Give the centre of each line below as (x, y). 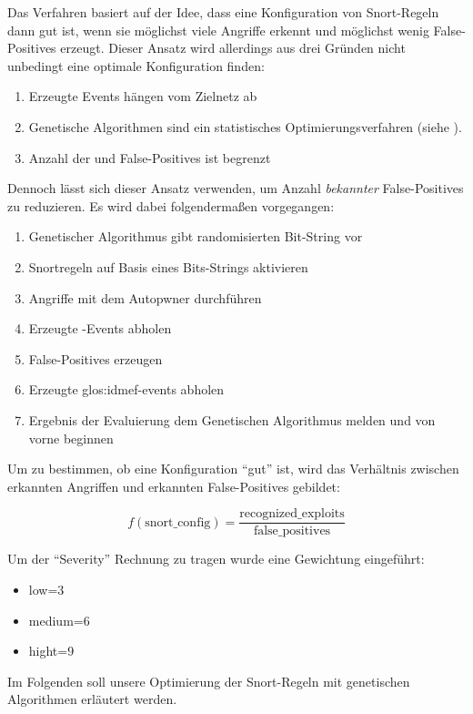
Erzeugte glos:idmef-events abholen (126, 389)
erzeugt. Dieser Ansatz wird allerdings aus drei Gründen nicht (233, 48)
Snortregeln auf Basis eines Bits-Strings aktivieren (168, 266)
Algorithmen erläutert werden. (92, 699)
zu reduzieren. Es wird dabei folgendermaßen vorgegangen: (171, 205)
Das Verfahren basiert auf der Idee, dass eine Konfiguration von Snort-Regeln (223, 12)
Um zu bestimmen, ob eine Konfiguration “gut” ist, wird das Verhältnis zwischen (233, 469)
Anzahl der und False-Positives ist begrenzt (150, 157)
